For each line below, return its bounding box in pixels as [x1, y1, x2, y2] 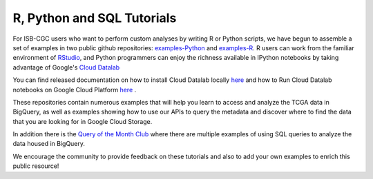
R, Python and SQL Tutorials [12, 10, 177, 25]
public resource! [12, 162, 59, 170]
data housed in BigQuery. [12, 140, 86, 148]
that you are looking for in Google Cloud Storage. [12, 117, 153, 125]
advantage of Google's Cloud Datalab [12, 63, 120, 72]
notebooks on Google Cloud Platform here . [12, 85, 137, 94]
